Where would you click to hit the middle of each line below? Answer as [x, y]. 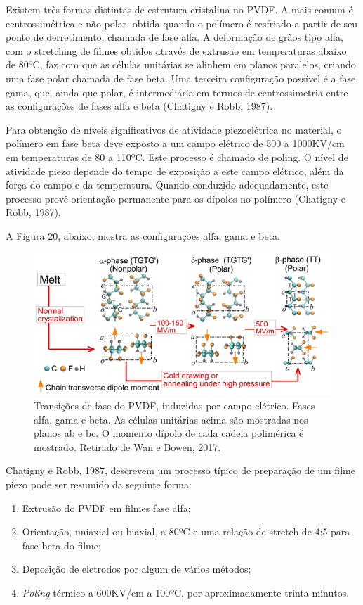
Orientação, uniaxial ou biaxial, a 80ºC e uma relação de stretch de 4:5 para [186, 531]
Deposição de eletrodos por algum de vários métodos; [137, 569]
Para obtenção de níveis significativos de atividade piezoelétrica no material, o [174, 129]
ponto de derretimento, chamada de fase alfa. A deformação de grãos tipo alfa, [174, 37]
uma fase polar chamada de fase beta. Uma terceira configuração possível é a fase [181, 78]
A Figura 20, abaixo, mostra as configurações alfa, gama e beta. [143, 235]
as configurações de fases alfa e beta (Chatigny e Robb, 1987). [139, 106]
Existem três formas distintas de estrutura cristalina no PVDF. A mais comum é [179, 9]
